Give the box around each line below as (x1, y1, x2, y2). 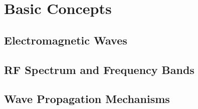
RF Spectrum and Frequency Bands (4, 61, 194, 77)
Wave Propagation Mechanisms (4, 91, 170, 106)
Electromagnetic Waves (4, 32, 127, 47)
